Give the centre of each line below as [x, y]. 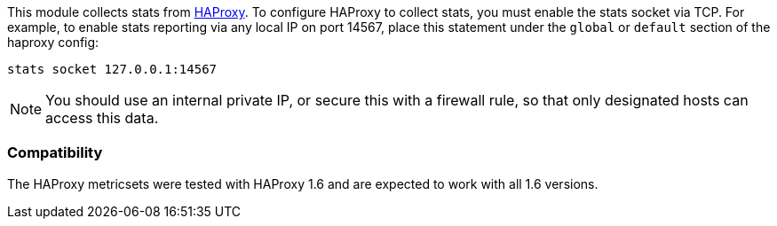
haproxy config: [53, 42]
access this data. [102, 118]
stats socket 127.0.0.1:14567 [112, 69]
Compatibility [55, 153]
